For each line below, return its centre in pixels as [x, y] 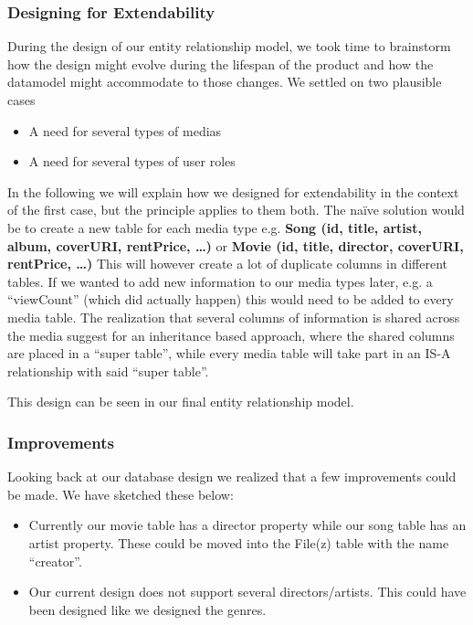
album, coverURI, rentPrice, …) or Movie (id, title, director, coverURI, [236, 245]
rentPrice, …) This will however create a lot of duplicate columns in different [227, 264]
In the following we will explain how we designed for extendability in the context [233, 191]
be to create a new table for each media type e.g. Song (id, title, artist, [215, 227]
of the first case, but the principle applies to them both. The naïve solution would [236, 210]
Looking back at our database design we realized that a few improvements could [232, 477]
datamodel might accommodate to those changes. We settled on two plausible [225, 82]
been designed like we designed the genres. [147, 609]
